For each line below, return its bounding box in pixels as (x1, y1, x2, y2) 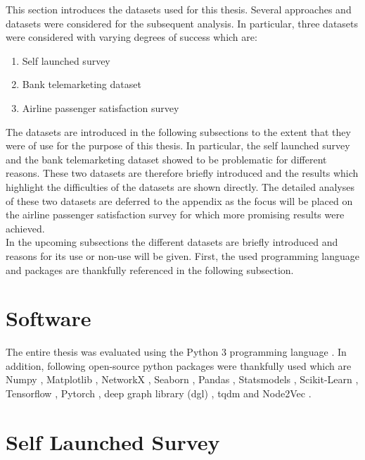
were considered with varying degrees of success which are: (6, 30, 257, 44)
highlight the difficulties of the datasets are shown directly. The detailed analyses (6, 179, 354, 194)
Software (6, 304, 91, 332)
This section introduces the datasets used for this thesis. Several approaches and (6, 2, 352, 16)
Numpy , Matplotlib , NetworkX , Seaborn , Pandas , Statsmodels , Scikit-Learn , (6, 372, 359, 387)
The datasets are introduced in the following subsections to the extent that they (6, 124, 351, 139)
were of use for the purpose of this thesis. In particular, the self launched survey (6, 138, 350, 153)
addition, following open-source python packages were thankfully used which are (6, 358, 352, 373)
